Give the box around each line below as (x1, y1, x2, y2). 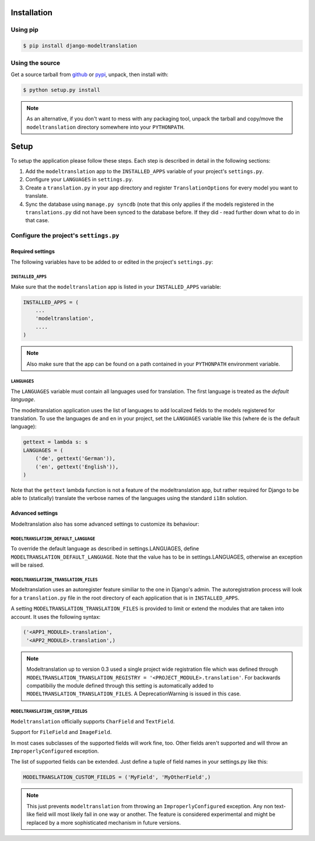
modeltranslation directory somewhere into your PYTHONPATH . (26, 123, 185, 130)
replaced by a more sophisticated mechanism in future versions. (26, 819, 181, 826)
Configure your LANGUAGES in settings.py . (25, 176, 134, 183)
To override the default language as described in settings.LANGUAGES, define (10, 545, 199, 552)
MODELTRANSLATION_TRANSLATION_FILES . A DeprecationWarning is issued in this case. (26, 690, 242, 697)
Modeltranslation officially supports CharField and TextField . (10, 718, 175, 725)
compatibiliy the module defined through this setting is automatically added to (26, 682, 214, 690)
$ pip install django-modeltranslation (23, 43, 137, 49)
